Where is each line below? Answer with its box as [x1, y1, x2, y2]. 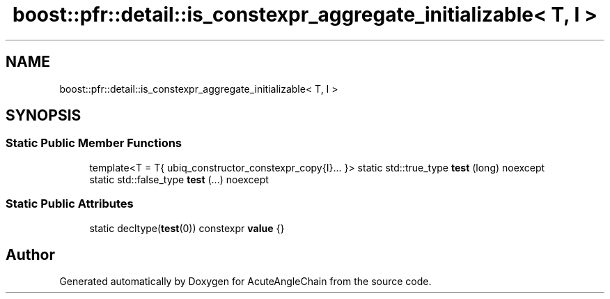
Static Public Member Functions [6, 136, 182, 151]
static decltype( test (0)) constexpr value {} [89, 222, 285, 234]
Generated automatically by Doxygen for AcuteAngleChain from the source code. [59, 275, 432, 288]
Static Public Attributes [6, 197, 134, 211]
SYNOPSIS [6, 107, 81, 125]
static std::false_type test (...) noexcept [89, 173, 269, 185]
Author [6, 245, 55, 263]
